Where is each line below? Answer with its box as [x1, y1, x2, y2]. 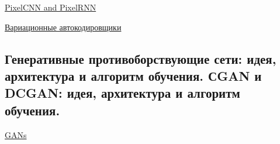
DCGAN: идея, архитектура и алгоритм [5, 84, 240, 102]
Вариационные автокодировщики [5, 20, 122, 33]
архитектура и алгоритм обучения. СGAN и [5, 66, 262, 84]
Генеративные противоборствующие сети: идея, [5, 49, 276, 67]
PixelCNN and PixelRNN [5, 1, 96, 13]
